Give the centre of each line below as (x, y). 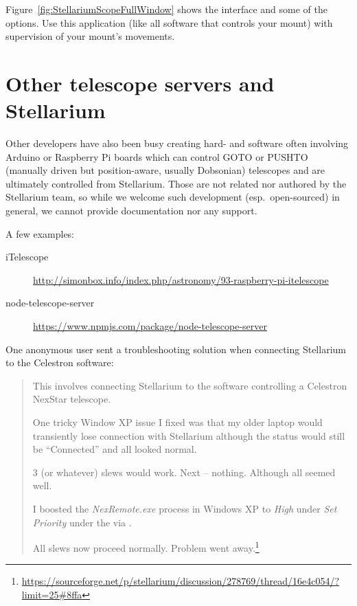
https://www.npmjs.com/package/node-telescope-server (150, 326)
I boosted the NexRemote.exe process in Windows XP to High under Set (185, 508)
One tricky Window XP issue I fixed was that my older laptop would (177, 422)
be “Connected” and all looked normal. (115, 449)
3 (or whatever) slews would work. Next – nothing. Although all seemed (184, 472)
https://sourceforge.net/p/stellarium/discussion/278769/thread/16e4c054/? (181, 581)
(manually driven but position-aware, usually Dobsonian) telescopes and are (165, 170)
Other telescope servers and (140, 83)
